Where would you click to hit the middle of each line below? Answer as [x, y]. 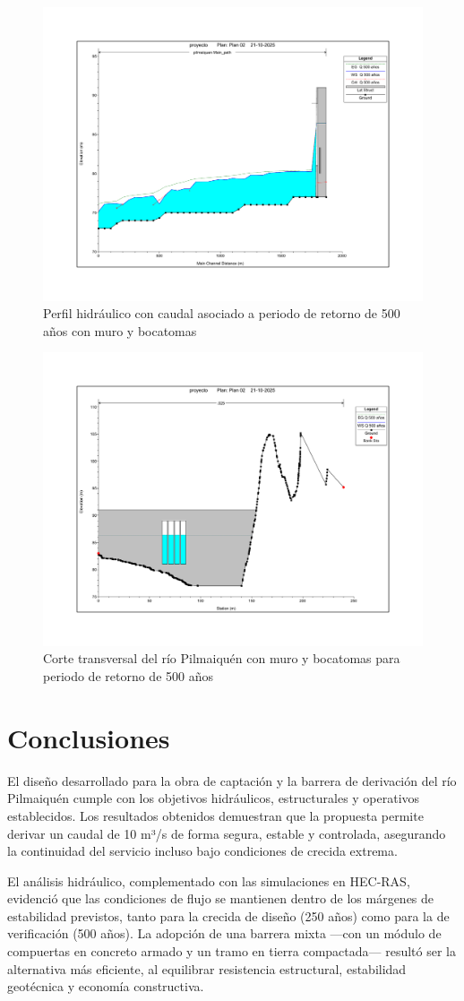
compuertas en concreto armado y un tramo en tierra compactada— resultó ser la [232, 951]
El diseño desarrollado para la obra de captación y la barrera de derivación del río [232, 780]
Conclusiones [89, 737]
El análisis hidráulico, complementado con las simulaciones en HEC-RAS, [209, 880]
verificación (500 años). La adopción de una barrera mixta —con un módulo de [224, 933]
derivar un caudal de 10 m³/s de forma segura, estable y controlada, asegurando [227, 833]
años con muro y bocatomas [120, 330]
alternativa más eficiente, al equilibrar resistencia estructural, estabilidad [207, 968]
